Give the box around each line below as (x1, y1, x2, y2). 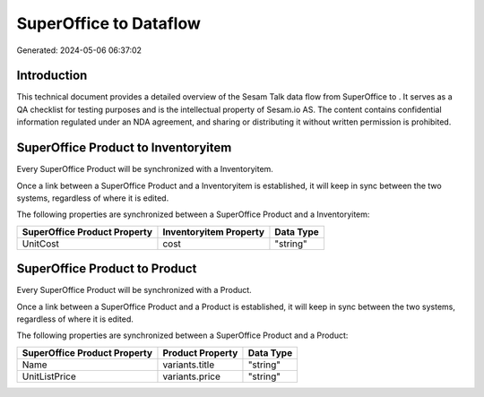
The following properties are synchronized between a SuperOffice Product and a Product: (16, 330, 349, 341)
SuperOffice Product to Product (16, 261, 197, 277)
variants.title (162, 358, 215, 371)
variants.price (162, 370, 221, 383)
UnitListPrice (22, 370, 76, 383)
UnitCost (22, 237, 60, 250)
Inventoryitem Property (162, 225, 264, 237)
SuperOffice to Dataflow (16, 13, 202, 33)
